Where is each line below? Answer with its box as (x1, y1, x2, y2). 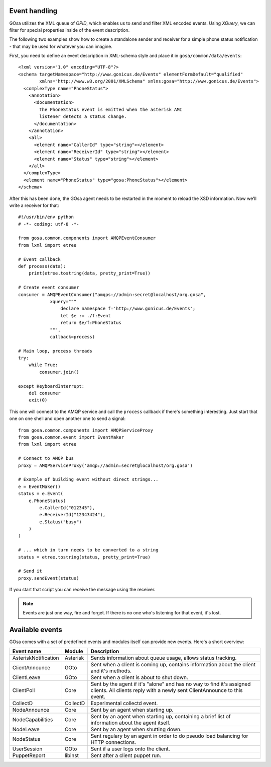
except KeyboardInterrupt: (18, 383, 85, 389)
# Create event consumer (18, 285, 79, 291)
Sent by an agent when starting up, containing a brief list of (90, 713, 231, 720)
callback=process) (50, 334, 95, 339)
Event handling (9, 7, 58, 15)
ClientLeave (12, 674, 41, 681)
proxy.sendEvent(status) (18, 575, 79, 581)
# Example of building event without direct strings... (18, 476, 159, 482)
